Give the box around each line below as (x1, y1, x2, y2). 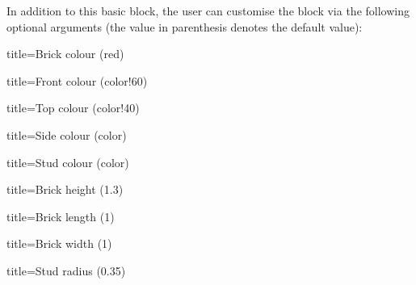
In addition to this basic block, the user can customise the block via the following (6, 2, 410, 19)
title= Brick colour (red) (6, 45, 124, 62)
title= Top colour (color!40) (6, 99, 140, 116)
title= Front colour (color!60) (6, 72, 148, 89)
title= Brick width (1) (6, 235, 112, 252)
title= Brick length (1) (6, 207, 115, 224)
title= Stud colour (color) (6, 153, 129, 170)
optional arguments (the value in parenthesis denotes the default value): (6, 18, 363, 35)
